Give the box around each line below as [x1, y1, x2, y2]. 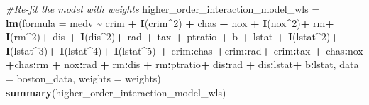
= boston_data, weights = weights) [6, 70, 161, 85]
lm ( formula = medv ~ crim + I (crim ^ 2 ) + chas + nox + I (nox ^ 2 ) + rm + [6, 15, 334, 30]
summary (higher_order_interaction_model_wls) [6, 84, 226, 99]
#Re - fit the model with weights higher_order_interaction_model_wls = [6, 1, 320, 16]
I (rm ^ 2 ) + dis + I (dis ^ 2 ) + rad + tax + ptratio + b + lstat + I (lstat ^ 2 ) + [6, 29, 339, 44]
